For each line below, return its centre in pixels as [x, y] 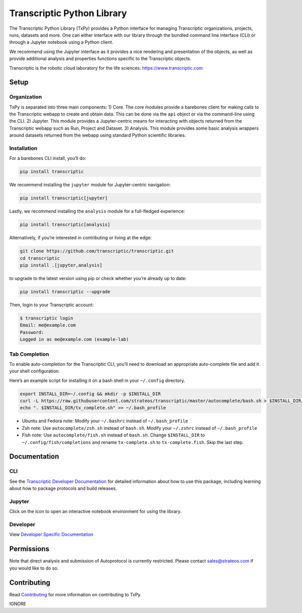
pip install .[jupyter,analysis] [61, 265]
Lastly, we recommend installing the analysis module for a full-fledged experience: [97, 211]
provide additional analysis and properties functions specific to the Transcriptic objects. [100, 59]
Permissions [29, 549]
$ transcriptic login [47, 318]
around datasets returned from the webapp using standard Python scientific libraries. [98, 135]
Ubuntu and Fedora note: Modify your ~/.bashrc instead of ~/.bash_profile [105, 421]
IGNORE [18, 604]
